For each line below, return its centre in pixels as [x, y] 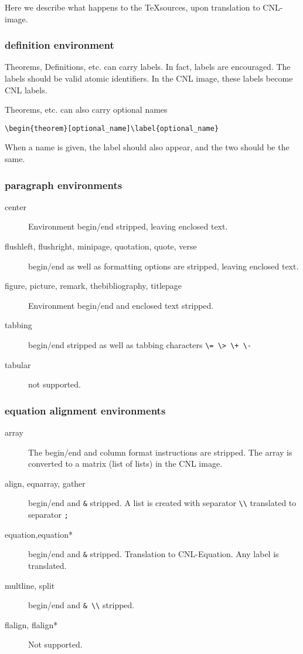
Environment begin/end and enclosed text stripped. [121, 305]
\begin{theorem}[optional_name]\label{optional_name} [112, 128]
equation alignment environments [85, 410]
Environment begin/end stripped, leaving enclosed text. [128, 226]
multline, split [30, 585]
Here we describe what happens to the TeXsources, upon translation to [132, 7]
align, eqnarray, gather [45, 483]
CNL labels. [26, 90]
